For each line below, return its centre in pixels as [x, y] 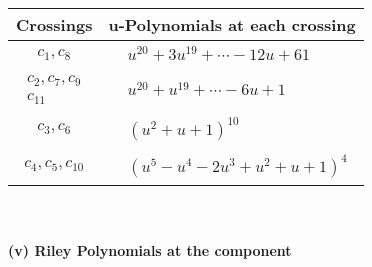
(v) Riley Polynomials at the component [150, 250]
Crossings [54, 24]
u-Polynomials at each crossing [232, 24]
